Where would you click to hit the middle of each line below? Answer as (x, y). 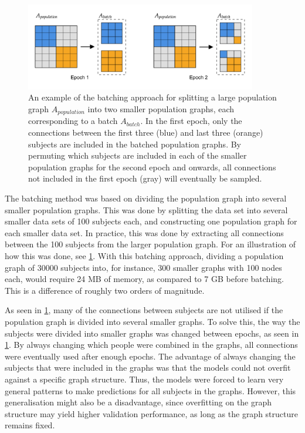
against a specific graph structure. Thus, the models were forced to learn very (144, 379)
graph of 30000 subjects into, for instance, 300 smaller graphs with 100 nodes (143, 267)
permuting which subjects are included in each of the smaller (138, 155)
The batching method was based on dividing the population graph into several (146, 198)
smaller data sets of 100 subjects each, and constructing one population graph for (151, 221)
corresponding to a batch (73, 121)
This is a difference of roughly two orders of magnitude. (105, 290)
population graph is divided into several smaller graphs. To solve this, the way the (152, 321)
